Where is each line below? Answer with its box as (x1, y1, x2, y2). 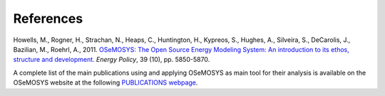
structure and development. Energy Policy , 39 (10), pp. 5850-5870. (13, 55, 210, 64)
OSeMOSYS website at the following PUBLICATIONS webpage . (13, 78, 198, 87)
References (13, 11, 83, 26)
